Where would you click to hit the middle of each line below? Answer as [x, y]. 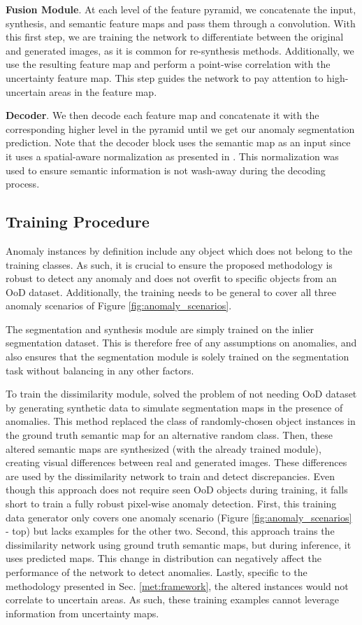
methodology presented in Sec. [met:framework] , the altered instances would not [177, 585]
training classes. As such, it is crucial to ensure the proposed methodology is [169, 264]
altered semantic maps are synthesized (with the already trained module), [164, 448]
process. [23, 184]
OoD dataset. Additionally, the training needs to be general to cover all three [171, 292]
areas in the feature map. [103, 91]
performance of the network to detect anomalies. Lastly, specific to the [157, 571]
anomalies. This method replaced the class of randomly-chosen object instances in [181, 421]
